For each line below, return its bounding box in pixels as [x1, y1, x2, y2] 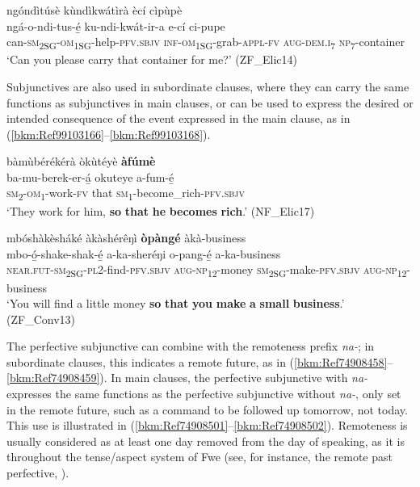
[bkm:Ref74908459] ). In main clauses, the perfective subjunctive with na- [6, 369, 368, 386]
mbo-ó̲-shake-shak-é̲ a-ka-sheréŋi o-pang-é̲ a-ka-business [6, 245, 281, 262]
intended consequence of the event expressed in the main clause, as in [6, 110, 351, 127]
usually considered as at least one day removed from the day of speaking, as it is [6, 432, 405, 449]
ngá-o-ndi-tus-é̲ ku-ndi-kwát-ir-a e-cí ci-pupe [6, 17, 225, 34]
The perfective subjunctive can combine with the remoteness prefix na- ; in [6, 338, 375, 355]
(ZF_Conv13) [6, 310, 75, 327]
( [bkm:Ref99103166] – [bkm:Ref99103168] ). [6, 125, 211, 142]
